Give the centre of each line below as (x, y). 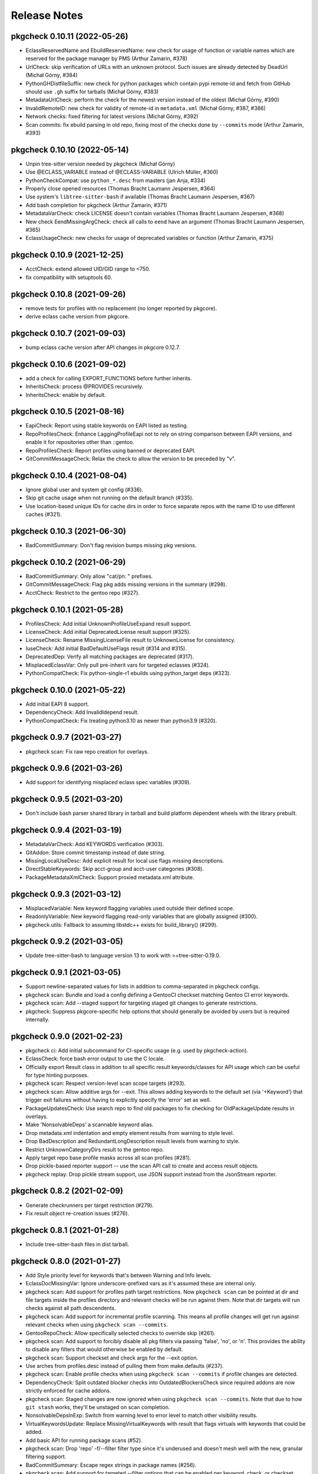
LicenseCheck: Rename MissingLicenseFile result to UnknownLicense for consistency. (130, 640)
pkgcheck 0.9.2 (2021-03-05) (67, 941)
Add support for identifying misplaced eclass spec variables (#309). (108, 782)
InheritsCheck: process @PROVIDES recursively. (85, 387)
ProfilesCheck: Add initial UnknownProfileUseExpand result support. (108, 624)
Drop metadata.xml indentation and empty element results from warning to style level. (130, 1133)
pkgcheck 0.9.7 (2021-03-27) (66, 737)
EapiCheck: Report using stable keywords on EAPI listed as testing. (107, 426)
